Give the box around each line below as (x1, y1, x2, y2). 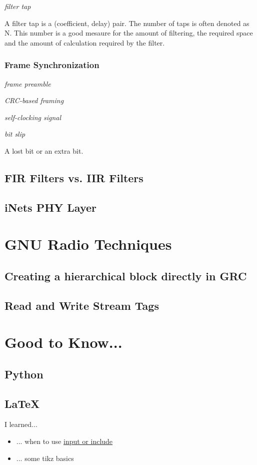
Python (4, 366, 43, 381)
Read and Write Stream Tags (4, 297, 159, 313)
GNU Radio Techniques (4, 234, 172, 254)
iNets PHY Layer (4, 199, 97, 215)
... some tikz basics (16, 452, 74, 463)
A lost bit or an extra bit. (4, 145, 83, 156)
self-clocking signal (4, 112, 61, 122)
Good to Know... (4, 332, 122, 352)
